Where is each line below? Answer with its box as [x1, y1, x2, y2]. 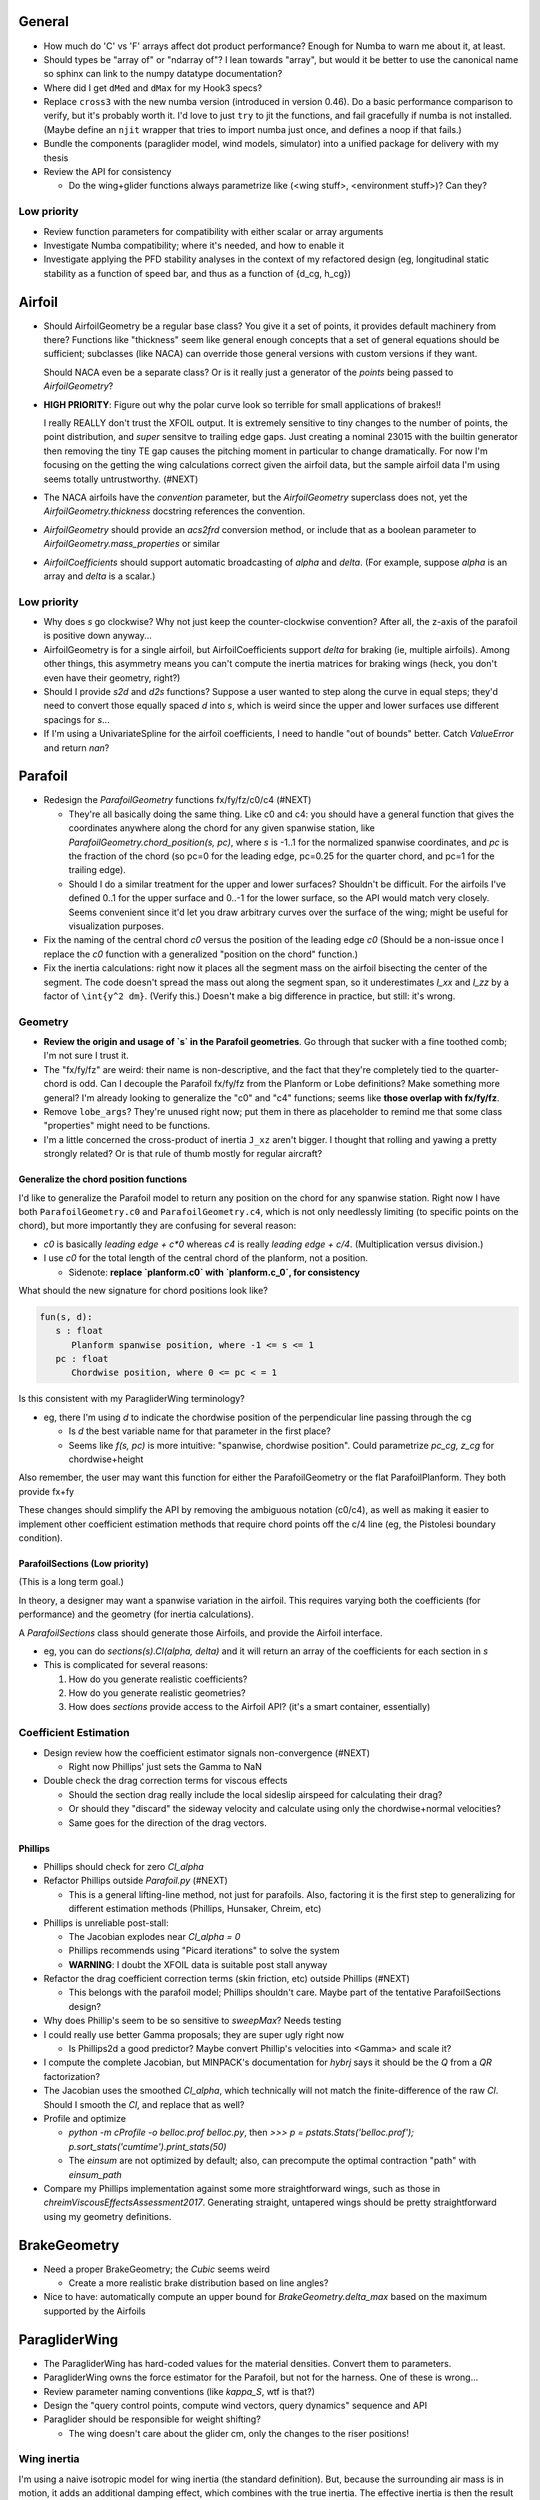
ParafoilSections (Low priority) [18, 1557, 149, 1569]
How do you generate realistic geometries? [68, 1687, 246, 1699]
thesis [43, 151, 69, 164]
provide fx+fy [18, 1485, 75, 1497]
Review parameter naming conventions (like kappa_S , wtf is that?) [43, 2385, 315, 2397]
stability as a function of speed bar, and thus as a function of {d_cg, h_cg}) [43, 267, 352, 279]
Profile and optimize [43, 2113, 127, 2124]
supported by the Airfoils [43, 2305, 146, 2317]
